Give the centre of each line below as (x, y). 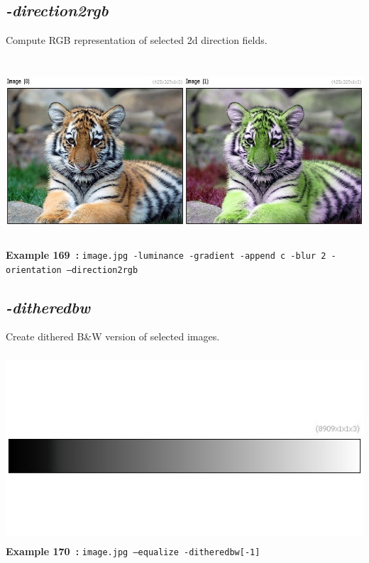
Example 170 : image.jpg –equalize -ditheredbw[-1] (133, 551)
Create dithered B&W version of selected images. (113, 336)
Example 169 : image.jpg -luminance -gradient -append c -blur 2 (166, 254)
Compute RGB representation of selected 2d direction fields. (137, 40)
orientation (34, 270)
